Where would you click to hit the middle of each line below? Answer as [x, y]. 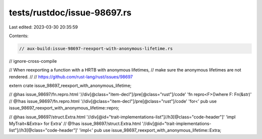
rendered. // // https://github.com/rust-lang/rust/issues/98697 [71, 77]
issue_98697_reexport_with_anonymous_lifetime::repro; [64, 108]
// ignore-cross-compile [33, 61]
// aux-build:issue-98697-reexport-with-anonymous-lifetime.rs [96, 49]
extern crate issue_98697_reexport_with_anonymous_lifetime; [70, 86]
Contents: [19, 36]
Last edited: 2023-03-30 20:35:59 [43, 27]
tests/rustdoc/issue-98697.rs [70, 13]
